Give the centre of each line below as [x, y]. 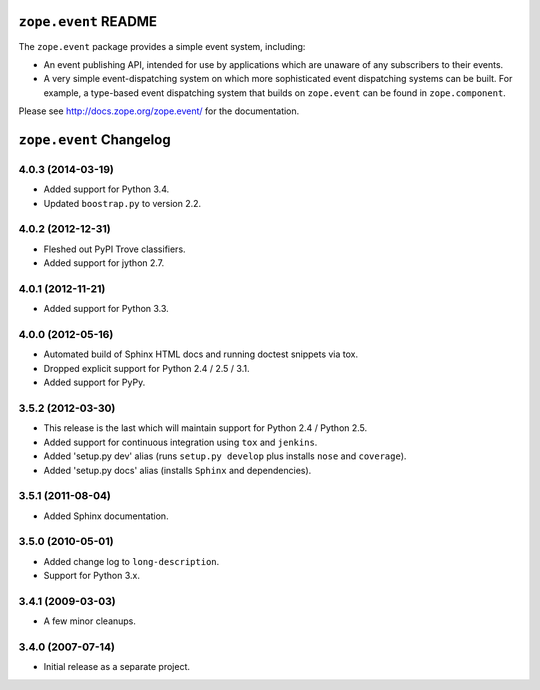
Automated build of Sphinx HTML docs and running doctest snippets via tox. [201, 354]
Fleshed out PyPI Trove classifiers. [114, 249]
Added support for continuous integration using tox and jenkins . [180, 442]
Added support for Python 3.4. [106, 189]
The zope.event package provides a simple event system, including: [162, 46]
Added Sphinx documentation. [106, 516]
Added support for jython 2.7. [104, 263]
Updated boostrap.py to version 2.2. [122, 203]
